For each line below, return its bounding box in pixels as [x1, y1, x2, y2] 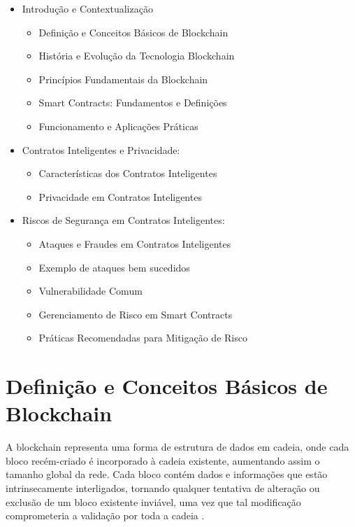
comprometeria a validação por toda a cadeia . [6, 508, 205, 523]
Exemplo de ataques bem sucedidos [38, 260, 190, 274]
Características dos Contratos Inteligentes [38, 166, 217, 181]
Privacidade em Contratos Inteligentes [38, 189, 202, 204]
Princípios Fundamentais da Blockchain [38, 71, 208, 86]
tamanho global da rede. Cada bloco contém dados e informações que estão [6, 467, 328, 482]
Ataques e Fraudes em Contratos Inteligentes [38, 236, 231, 251]
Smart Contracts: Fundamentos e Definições [38, 95, 227, 110]
